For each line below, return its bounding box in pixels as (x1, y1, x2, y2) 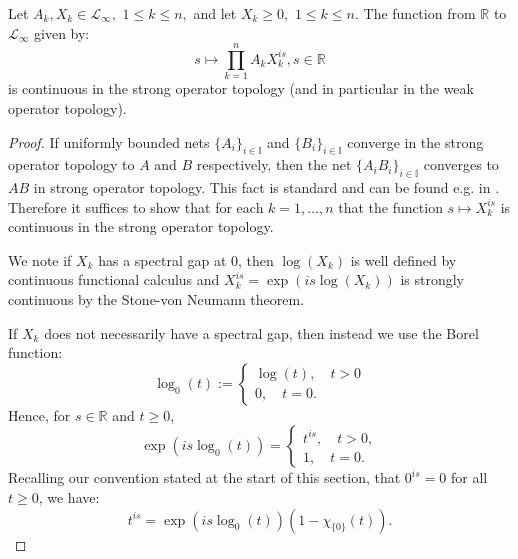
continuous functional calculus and (8, 269, 220, 290)
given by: (34, 22, 90, 43)
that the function (338, 196, 443, 217)
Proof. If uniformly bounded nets (8, 131, 210, 152)
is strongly (400, 269, 464, 290)
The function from (363, 3, 476, 23)
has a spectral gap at (98, 249, 227, 270)
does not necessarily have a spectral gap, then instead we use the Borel (44, 322, 479, 343)
